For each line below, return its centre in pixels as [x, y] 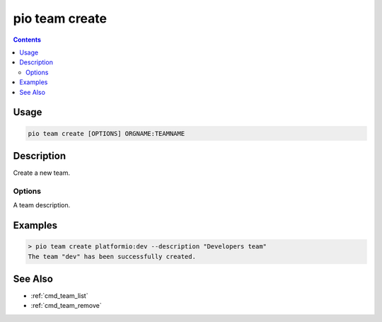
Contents [27, 40]
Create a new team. [42, 173]
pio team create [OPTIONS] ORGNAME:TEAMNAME [106, 133]
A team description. [42, 205]
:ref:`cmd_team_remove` [66, 306]
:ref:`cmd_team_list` [59, 296]
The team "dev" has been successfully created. [112, 256]
